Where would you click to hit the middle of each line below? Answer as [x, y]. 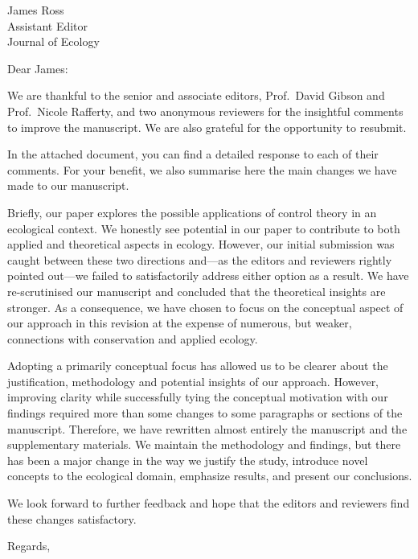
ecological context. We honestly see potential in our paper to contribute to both [204, 228]
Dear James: [38, 68]
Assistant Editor [48, 25]
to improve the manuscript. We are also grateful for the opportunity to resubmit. [207, 127]
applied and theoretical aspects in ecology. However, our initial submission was [201, 244]
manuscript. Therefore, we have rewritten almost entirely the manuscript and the [207, 428]
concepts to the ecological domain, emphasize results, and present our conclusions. [210, 476]
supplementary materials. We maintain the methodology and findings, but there [204, 444]
